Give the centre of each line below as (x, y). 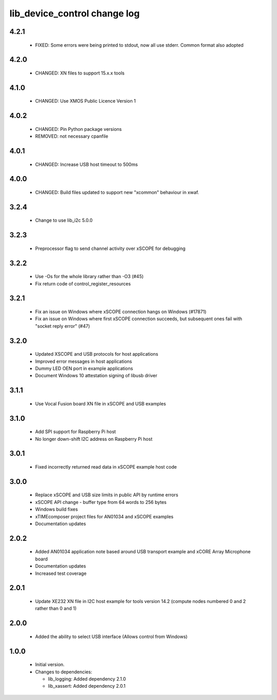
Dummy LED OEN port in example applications (84, 368)
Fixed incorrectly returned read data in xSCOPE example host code (106, 466)
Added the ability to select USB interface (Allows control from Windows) (111, 636)
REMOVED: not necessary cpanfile (72, 137)
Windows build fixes (56, 509)
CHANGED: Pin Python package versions (78, 129)
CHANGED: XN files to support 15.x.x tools (80, 73)
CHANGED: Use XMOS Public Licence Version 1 (85, 101)
